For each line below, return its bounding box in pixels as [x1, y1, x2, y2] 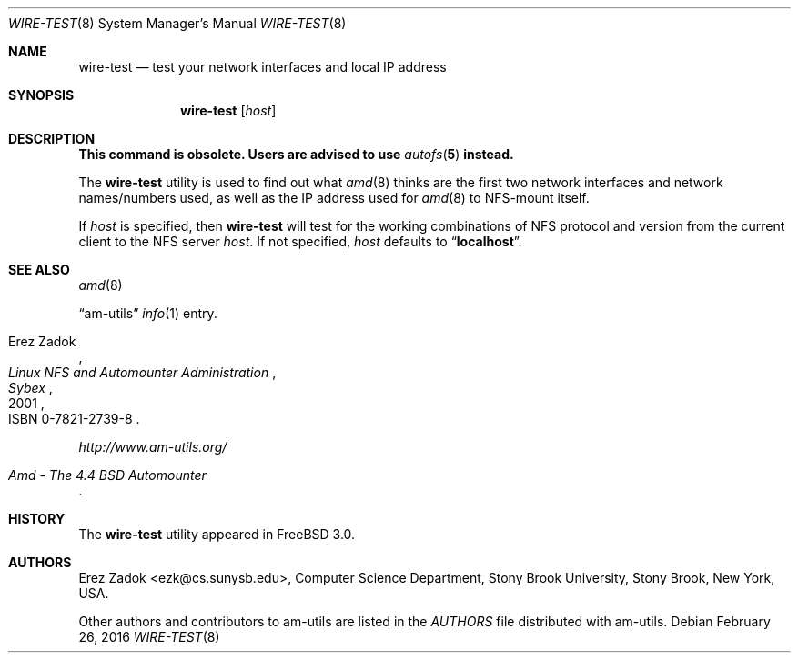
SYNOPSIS [8, 87, 75, 103]
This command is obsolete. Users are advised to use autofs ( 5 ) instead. [78, 146, 514, 162]
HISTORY [8, 511, 66, 526]
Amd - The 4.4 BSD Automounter [8, 467, 207, 483]
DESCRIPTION [8, 131, 96, 146]
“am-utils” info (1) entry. [78, 305, 217, 321]
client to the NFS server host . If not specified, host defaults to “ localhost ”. [78, 234, 522, 249]
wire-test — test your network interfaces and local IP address [78, 59, 447, 75]
